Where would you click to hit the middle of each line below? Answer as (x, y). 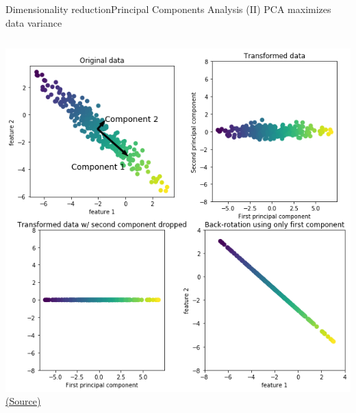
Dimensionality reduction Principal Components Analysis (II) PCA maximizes (168, 9)
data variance (34, 22)
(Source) (23, 401)
